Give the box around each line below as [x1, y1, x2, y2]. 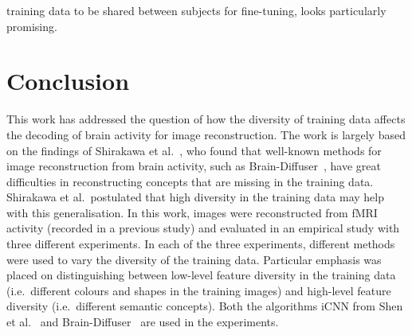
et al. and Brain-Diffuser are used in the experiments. [6, 314, 279, 330]
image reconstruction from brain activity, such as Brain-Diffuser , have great [6, 158, 381, 174]
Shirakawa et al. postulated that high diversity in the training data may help [6, 189, 384, 205]
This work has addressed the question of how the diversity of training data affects [6, 111, 406, 127]
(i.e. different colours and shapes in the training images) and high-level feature [6, 282, 391, 298]
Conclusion [6, 64, 130, 97]
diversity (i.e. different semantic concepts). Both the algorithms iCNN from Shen [6, 298, 403, 314]
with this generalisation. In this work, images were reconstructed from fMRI [6, 204, 378, 220]
